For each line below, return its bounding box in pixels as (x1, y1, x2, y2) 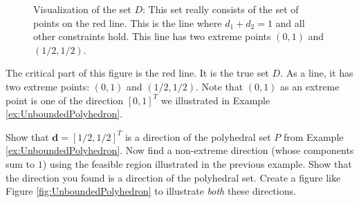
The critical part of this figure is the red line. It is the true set (6, 66, 269, 80)
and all (275, 15, 305, 30)
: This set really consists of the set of (142, 2, 299, 16)
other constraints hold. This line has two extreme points (33, 29, 271, 43)
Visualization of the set (33, 2, 131, 16)
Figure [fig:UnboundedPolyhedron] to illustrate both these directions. (6, 184, 296, 198)
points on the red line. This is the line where (33, 15, 222, 30)
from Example (283, 129, 344, 144)
